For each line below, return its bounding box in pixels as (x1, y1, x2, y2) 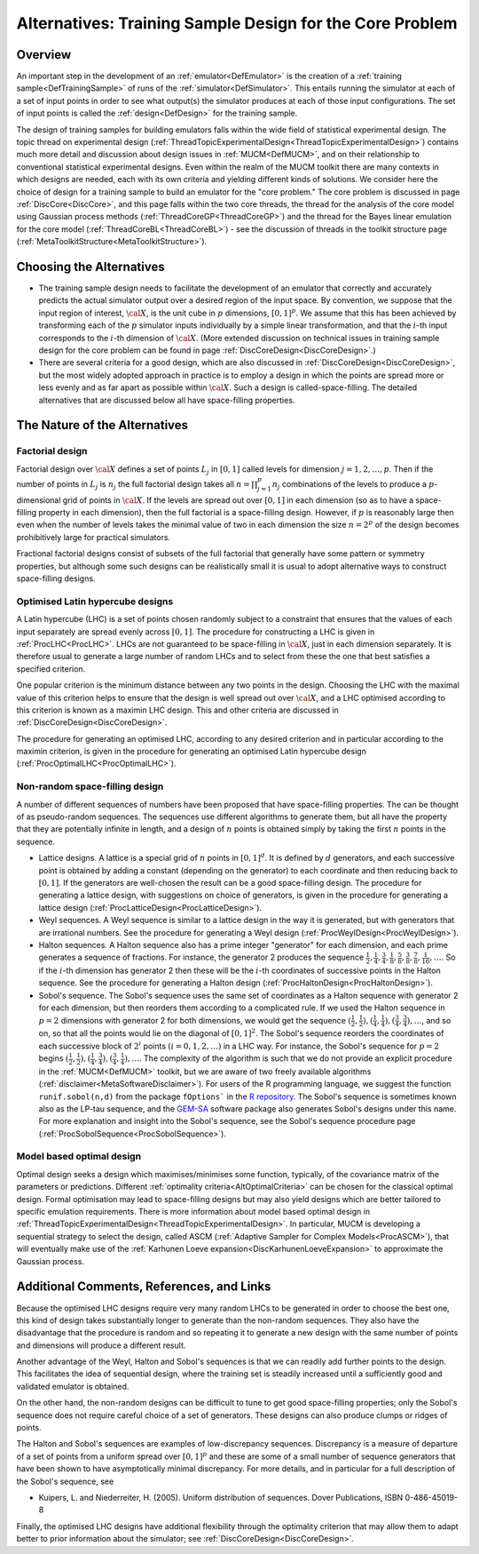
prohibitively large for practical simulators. (16, 531, 171, 542)
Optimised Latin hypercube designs (16, 595, 174, 608)
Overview (16, 47, 72, 62)
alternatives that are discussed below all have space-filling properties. (38, 394, 295, 405)
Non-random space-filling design (16, 780, 164, 793)
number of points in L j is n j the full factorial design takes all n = (16, 478, 250, 491)
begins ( (38, 1053, 69, 1064)
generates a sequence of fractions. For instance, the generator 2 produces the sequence (38, 952, 365, 963)
